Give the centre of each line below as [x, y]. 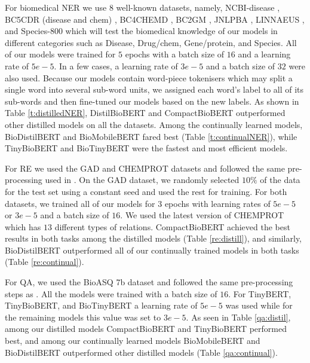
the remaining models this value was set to [83, 317]
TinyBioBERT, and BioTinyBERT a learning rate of [101, 305]
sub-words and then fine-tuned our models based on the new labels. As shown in [152, 101]
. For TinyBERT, [260, 293]
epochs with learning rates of [217, 203]
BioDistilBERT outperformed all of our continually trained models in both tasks [152, 250]
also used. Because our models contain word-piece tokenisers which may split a [149, 77]
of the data [280, 180]
